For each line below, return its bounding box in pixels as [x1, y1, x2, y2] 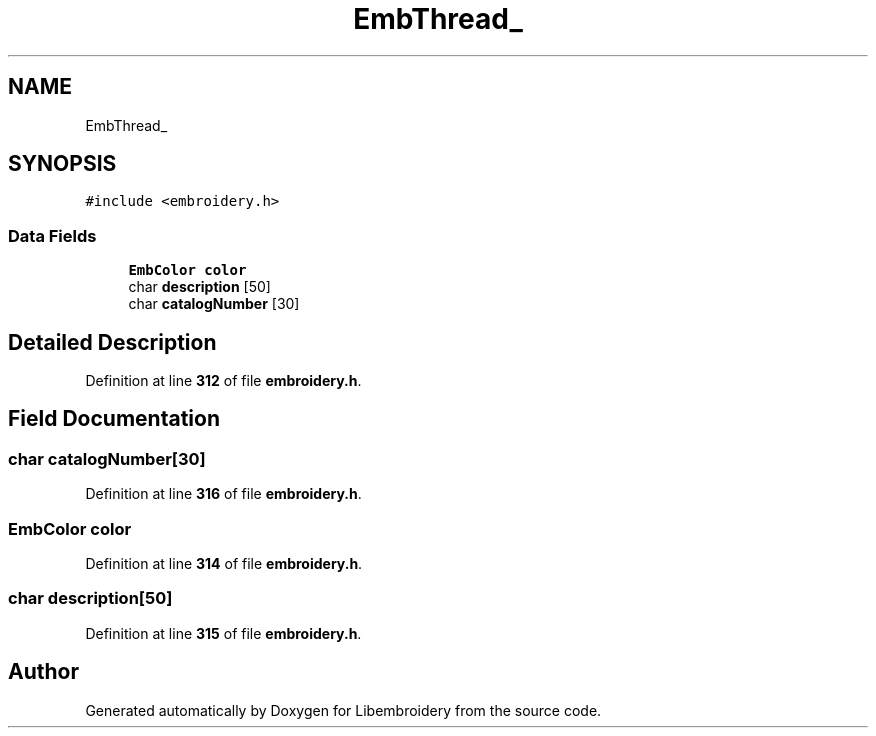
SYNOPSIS [8, 151, 117, 177]
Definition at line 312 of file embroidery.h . [85, 372, 362, 390]
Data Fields [8, 225, 97, 246]
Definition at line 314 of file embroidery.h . [85, 555, 363, 572]
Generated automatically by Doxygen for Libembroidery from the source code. [85, 701, 602, 719]
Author [8, 659, 79, 685]
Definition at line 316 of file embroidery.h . [85, 485, 362, 503]
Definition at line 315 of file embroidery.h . [85, 624, 362, 642]
